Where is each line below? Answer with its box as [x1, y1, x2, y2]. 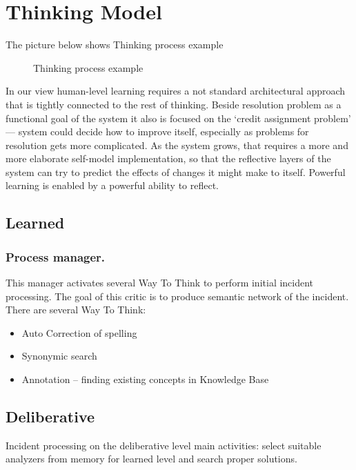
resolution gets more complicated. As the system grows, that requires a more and [6, 137, 348, 152]
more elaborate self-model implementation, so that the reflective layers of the [6, 151, 331, 166]
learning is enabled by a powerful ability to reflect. [6, 178, 219, 193]
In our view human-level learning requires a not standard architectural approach [6, 84, 346, 98]
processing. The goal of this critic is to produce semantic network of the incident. [6, 288, 349, 303]
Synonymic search [21, 349, 97, 363]
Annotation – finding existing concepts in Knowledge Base [21, 372, 269, 386]
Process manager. [6, 248, 106, 265]
